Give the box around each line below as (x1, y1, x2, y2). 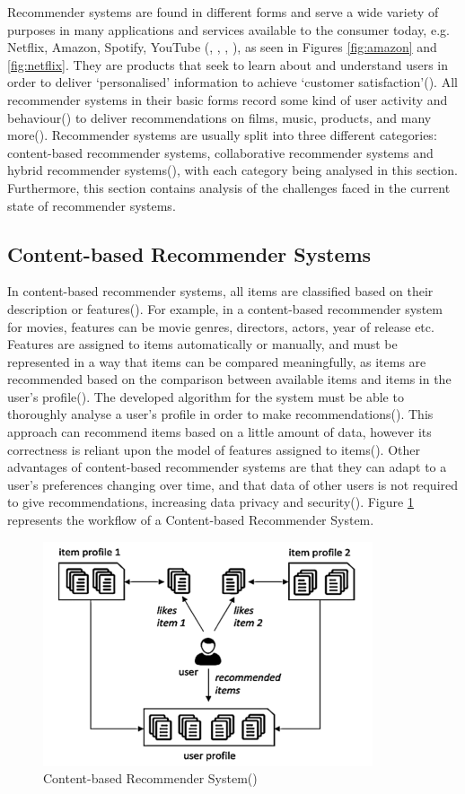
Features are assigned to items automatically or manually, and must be (7, 335, 398, 353)
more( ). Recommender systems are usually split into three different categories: (7, 126, 437, 144)
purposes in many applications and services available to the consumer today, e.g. (7, 20, 450, 39)
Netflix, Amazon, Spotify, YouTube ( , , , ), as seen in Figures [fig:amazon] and (7, 38, 437, 57)
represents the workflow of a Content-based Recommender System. (7, 510, 374, 529)
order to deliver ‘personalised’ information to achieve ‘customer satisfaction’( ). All (7, 73, 458, 92)
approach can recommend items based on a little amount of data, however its (7, 423, 432, 441)
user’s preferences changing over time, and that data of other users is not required (7, 475, 459, 493)
